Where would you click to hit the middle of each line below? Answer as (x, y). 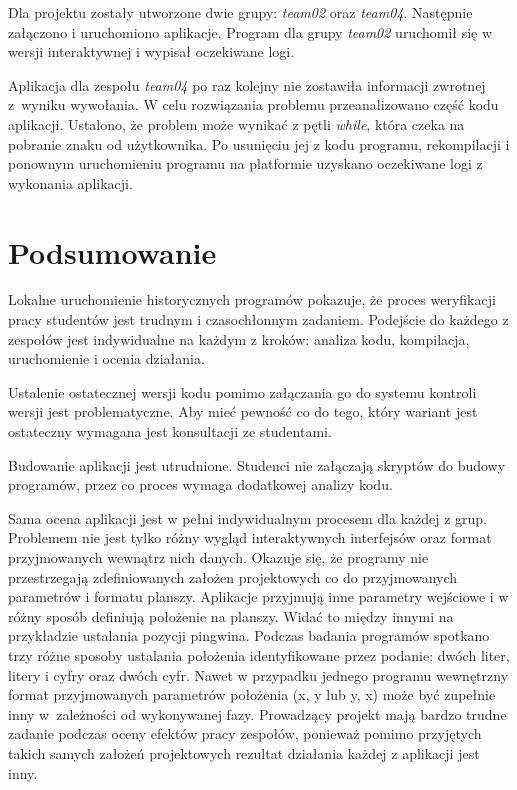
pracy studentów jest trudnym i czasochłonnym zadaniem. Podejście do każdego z (258, 319)
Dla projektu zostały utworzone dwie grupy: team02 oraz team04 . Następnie (240, 12)
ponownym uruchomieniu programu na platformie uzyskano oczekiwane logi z (245, 163)
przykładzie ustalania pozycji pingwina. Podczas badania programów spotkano (249, 635)
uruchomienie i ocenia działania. (106, 358)
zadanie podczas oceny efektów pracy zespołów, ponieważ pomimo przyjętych (245, 733)
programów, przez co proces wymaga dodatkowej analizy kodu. (200, 484)
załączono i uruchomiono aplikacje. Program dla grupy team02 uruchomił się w (250, 31)
